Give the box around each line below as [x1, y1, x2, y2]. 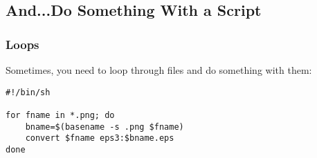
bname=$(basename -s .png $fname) [25, 121, 184, 132]
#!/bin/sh [6, 87, 51, 97]
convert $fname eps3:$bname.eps [25, 133, 174, 144]
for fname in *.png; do [6, 110, 115, 120]
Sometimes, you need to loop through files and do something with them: [6, 63, 312, 77]
